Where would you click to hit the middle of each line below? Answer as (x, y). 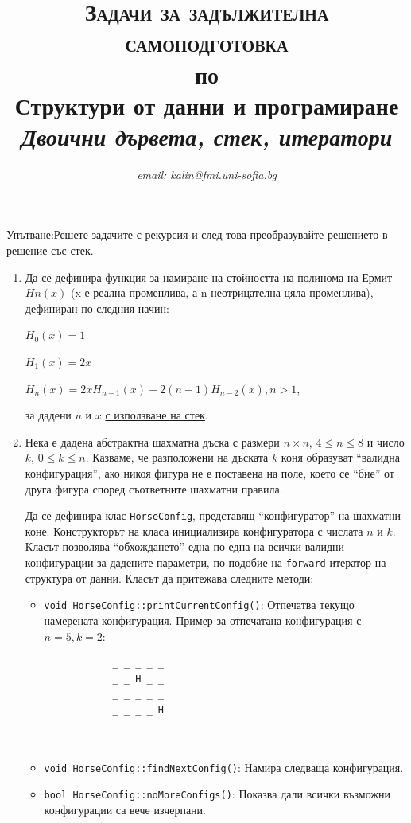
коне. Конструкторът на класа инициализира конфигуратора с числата (194, 530)
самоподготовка (207, 43)
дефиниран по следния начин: (97, 308)
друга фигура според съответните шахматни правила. (154, 488)
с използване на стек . (157, 415)
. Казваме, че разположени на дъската (177, 457)
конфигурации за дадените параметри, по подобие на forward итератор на (205, 562)
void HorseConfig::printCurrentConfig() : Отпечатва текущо (199, 605)
